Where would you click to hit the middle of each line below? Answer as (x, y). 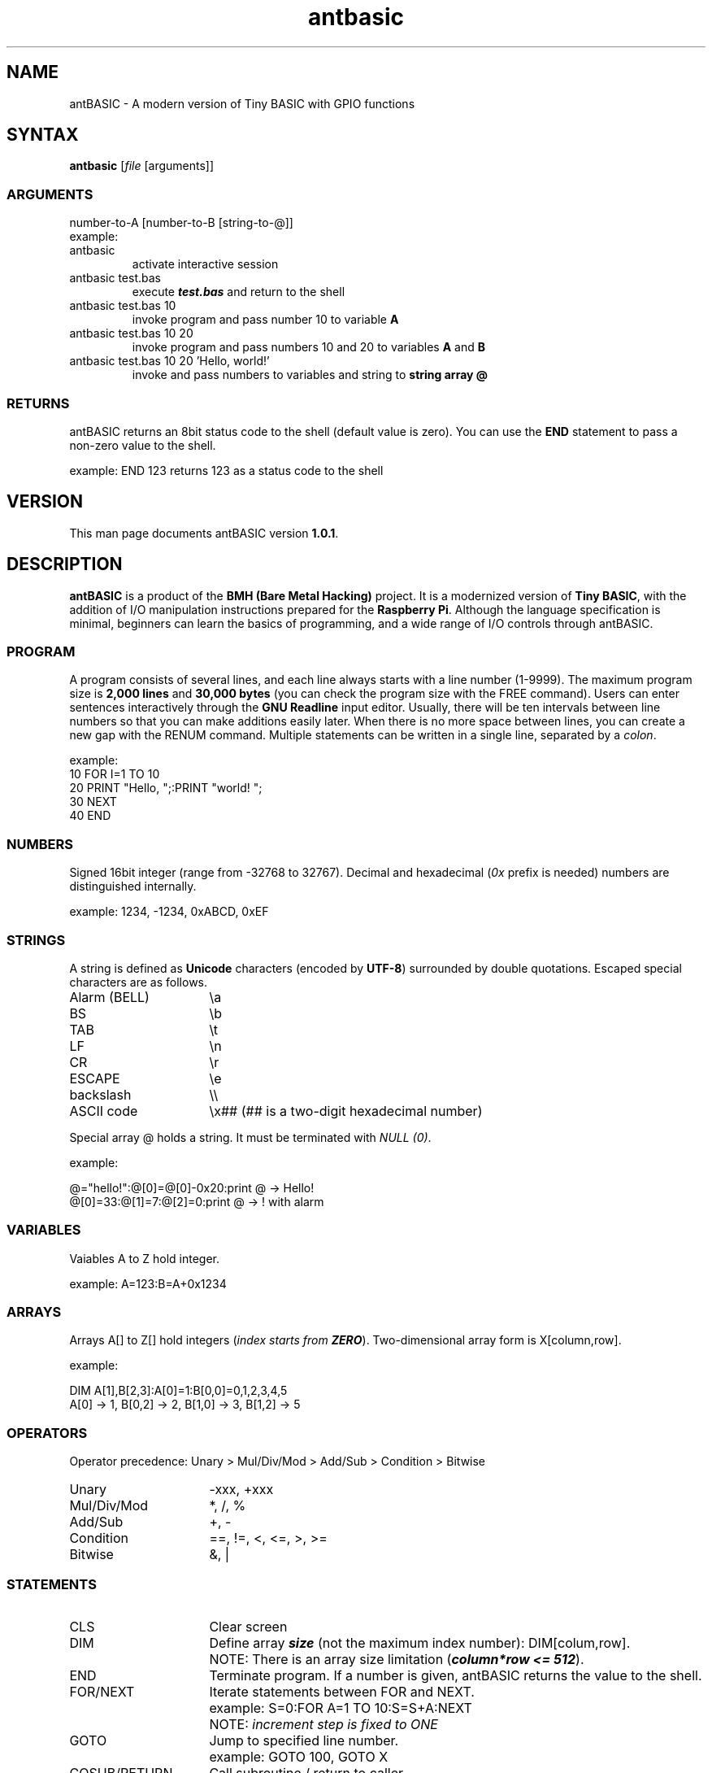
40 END (90, 816)
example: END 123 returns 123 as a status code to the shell (226, 470)
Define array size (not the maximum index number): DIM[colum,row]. (420, 1642)
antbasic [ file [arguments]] (142, 166)
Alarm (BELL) (109, 997)
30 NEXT (93, 802)
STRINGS (36, 940)
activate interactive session (205, 264)
